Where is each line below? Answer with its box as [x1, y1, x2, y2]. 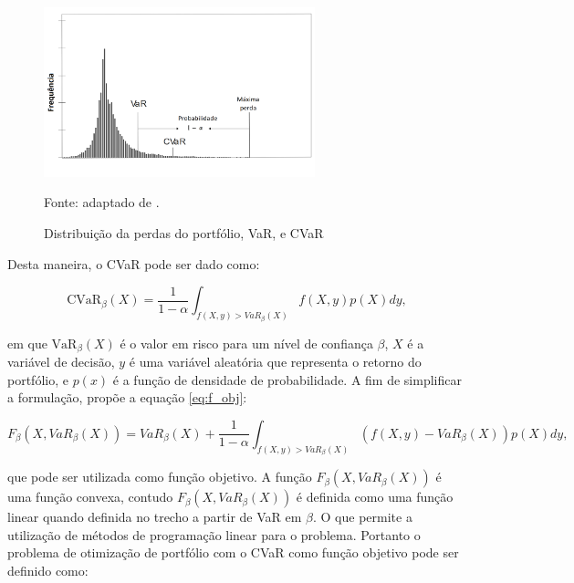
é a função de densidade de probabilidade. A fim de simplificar [112, 370, 462, 389]
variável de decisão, [7, 352, 115, 371]
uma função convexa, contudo [7, 487, 173, 506]
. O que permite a [312, 507, 412, 526]
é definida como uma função [296, 487, 454, 506]
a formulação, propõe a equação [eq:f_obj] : [7, 388, 247, 407]
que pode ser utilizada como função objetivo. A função [7, 467, 312, 486]
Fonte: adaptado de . [44, 193, 160, 212]
